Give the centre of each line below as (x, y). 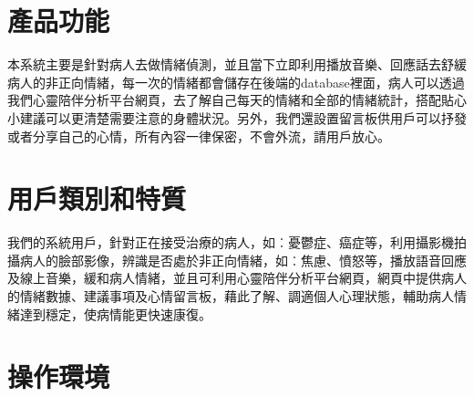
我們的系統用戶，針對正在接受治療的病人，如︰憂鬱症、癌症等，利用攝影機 (231, 242)
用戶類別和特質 (97, 198)
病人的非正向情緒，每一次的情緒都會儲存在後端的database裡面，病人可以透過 (236, 82)
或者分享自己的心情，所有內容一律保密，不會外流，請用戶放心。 (199, 136)
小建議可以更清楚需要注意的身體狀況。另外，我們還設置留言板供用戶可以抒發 (237, 117)
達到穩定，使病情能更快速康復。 (115, 313)
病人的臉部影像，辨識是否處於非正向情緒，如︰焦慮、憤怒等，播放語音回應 (243, 260)
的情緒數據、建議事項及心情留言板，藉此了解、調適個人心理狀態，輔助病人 (231, 296)
